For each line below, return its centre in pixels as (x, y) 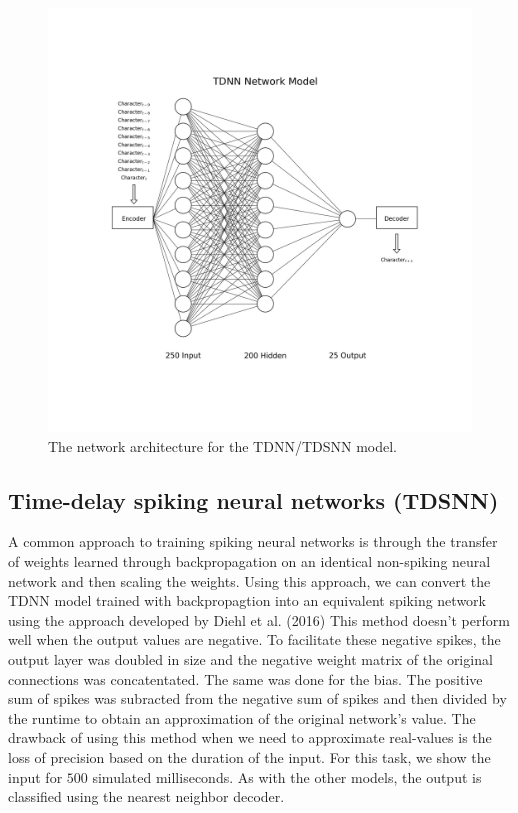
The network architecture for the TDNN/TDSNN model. (222, 445)
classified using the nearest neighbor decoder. (146, 796)
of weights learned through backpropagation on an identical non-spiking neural (249, 560)
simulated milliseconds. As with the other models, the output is (287, 776)
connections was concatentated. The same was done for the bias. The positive (245, 678)
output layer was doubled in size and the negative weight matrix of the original (250, 658)
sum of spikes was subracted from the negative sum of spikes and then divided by (257, 698)
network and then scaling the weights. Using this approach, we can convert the (249, 580)
